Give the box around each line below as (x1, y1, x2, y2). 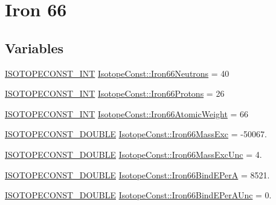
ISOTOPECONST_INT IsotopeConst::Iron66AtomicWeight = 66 (5, 107, 249, 120)
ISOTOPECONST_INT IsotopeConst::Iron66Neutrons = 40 (5, 67, 229, 79)
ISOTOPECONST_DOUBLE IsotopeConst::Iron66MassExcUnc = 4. (5, 148, 262, 160)
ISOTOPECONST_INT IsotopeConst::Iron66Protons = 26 (5, 87, 225, 100)
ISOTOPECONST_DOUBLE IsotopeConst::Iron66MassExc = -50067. (5, 128, 267, 140)
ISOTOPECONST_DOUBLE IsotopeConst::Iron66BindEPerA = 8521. (5, 168, 270, 181)
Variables (5, 38, 64, 57)
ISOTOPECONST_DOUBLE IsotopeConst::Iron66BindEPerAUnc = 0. (5, 189, 272, 201)
